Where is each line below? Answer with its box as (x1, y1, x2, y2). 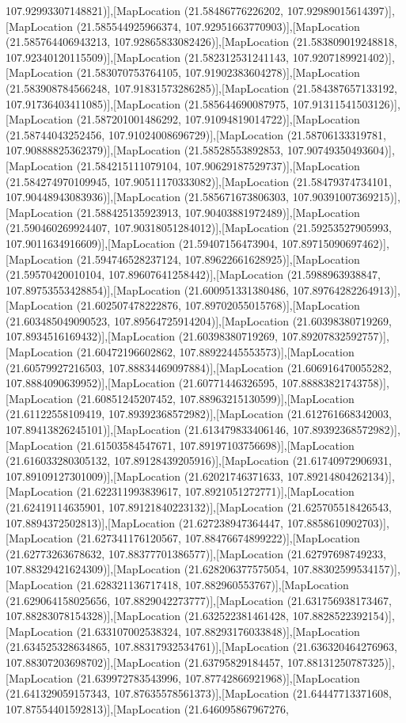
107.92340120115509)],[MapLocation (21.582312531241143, (6, 48, 290, 65)
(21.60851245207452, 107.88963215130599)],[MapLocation (76, 390, 355, 406)
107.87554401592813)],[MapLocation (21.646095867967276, (6, 700, 290, 717)
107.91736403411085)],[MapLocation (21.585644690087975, (6, 95, 290, 112)
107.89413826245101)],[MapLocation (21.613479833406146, (6, 421, 290, 438)
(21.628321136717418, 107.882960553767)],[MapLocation (76, 576, 349, 592)
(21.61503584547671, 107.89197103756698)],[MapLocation (76, 436, 355, 453)
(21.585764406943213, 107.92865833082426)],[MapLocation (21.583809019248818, (6, 33, 397, 50)
